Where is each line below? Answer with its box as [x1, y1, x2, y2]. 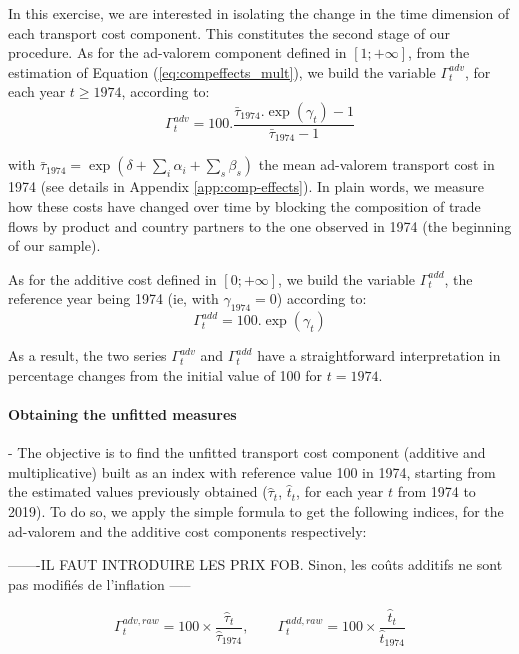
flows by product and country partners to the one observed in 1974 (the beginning [8, 215, 512, 236]
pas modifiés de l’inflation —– [8, 573, 191, 594]
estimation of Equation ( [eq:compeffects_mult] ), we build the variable [8, 61, 436, 82]
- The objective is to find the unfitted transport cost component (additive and [8, 442, 486, 463]
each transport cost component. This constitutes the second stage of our [8, 22, 451, 43]
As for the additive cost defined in [8, 268, 217, 289]
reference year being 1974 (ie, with [8, 288, 219, 309]
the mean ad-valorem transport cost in [258, 154, 495, 175]
